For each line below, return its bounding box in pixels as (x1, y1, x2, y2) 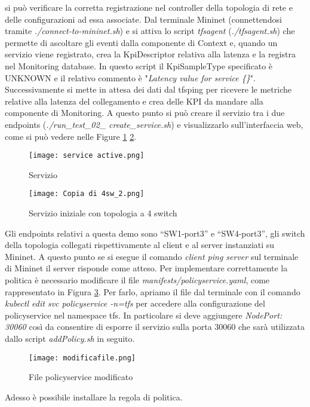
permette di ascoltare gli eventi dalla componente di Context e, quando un (5, 36, 278, 48)
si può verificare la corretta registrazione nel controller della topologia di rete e (5, 1, 293, 13)
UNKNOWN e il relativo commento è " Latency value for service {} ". (5, 71, 256, 84)
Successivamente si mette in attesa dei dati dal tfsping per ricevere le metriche (5, 83, 291, 96)
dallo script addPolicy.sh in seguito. (5, 332, 135, 344)
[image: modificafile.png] (29, 353, 136, 362)
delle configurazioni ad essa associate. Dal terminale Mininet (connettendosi (5, 13, 282, 25)
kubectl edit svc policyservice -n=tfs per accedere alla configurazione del (5, 297, 265, 310)
